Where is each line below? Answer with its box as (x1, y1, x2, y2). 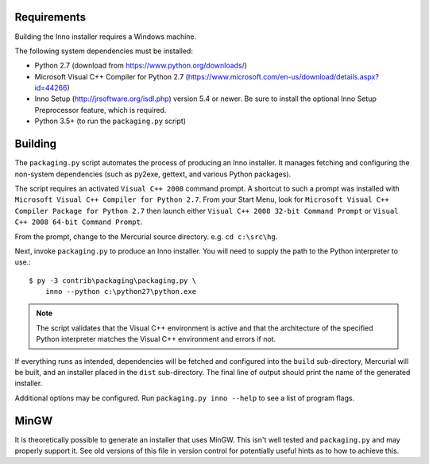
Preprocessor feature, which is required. (34, 105, 167, 114)
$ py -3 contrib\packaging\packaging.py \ (29, 276, 197, 285)
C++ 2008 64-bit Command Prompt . (14, 217, 143, 226)
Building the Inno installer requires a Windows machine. (14, 32, 197, 41)
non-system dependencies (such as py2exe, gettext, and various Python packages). (14, 169, 292, 179)
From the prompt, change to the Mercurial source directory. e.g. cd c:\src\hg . (14, 231, 278, 242)
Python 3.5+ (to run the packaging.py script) (34, 116, 187, 126)
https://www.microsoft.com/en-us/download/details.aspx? (187, 72, 379, 81)
